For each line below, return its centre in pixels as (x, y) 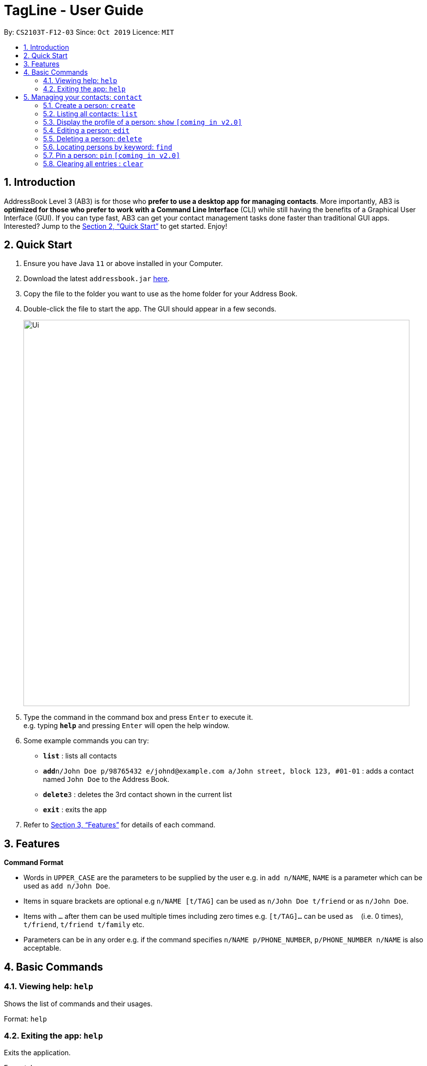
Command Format (34, 863)
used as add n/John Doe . (67, 886)
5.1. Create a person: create (89, 105)
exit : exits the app (75, 810)
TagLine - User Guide (74, 10)
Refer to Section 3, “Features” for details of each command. (119, 825)
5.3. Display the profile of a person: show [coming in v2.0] (143, 122)
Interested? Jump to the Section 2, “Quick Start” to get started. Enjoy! (116, 226)
